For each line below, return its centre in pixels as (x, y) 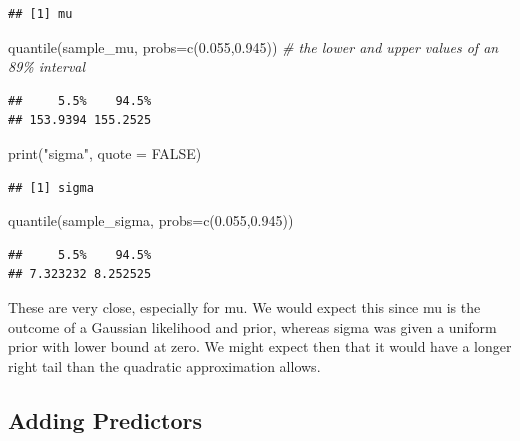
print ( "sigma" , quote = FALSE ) (105, 152)
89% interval (47, 66)
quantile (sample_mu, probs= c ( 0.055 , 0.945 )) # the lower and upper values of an (253, 46)
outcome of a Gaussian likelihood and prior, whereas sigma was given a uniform (252, 326)
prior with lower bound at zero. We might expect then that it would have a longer (260, 346)
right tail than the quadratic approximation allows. (164, 365)
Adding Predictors (105, 419)
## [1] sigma (51, 187)
